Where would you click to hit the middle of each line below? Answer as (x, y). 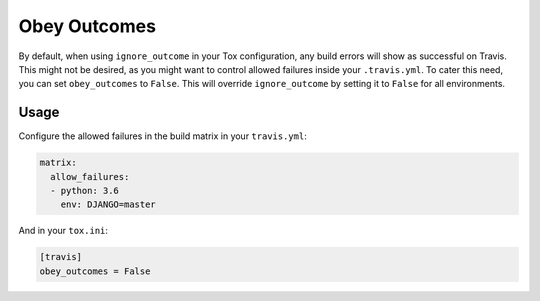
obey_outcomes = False (95, 271)
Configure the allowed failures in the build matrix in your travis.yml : (162, 136)
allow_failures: (90, 176)
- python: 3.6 (85, 190)
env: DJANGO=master (108, 204)
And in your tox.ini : (63, 231)
